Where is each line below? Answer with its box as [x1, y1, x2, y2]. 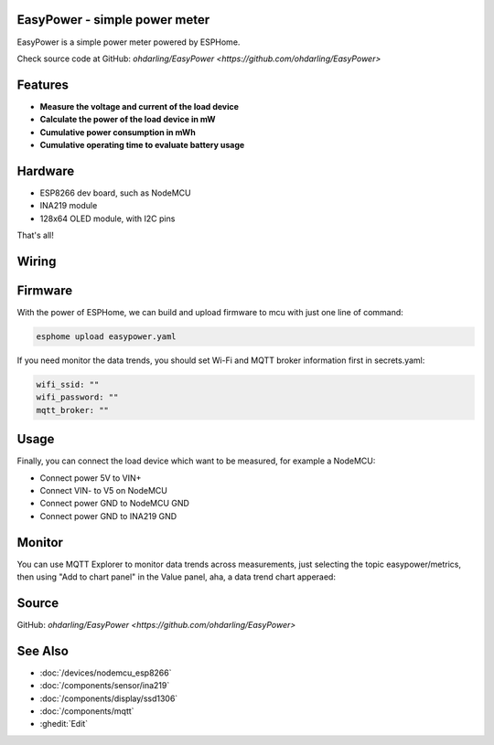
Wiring [16, 253, 57, 269]
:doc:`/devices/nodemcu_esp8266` [39, 667, 172, 678]
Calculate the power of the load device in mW [39, 114, 216, 125]
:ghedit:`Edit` [39, 718, 89, 729]
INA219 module [39, 200, 98, 211]
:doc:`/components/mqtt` [39, 706, 134, 717]
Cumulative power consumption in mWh [39, 126, 196, 137]
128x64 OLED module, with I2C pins [39, 213, 176, 224]
